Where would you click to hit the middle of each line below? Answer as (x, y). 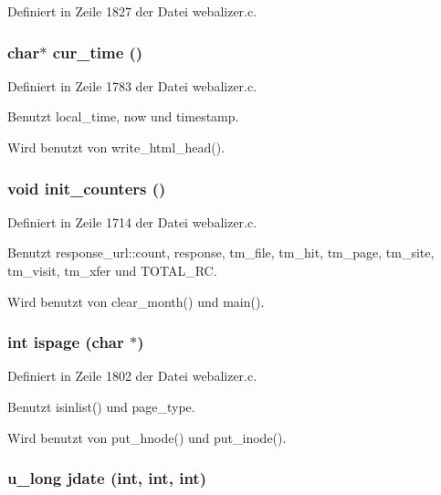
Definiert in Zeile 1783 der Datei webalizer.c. (132, 85)
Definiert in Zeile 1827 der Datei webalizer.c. (132, 11)
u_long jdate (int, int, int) (107, 478)
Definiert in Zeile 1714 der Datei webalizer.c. (132, 221)
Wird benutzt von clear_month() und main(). (136, 301)
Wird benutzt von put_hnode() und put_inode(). (147, 437)
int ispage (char (66, 342)
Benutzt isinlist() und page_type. (101, 406)
